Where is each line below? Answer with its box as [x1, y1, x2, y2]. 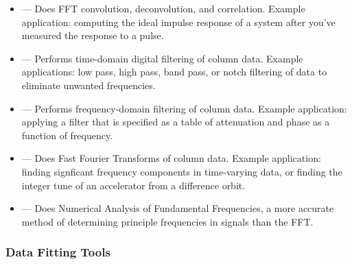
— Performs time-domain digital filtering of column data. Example [21, 51, 303, 65]
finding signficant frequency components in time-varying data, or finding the [21, 164, 342, 178]
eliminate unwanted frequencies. [21, 77, 156, 92]
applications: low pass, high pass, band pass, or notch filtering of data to [21, 64, 327, 79]
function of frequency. [21, 128, 113, 142]
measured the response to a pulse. [21, 28, 164, 43]
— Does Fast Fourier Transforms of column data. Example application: [21, 151, 321, 165]
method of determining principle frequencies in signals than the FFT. [21, 214, 314, 228]
